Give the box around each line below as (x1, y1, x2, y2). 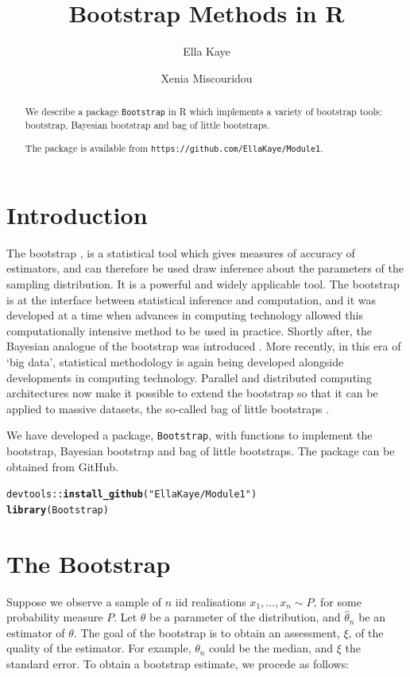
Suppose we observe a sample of (6, 593, 162, 609)
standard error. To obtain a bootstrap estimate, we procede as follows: (6, 656, 350, 672)
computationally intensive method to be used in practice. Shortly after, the (6, 322, 372, 338)
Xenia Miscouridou (161, 69, 253, 86)
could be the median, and (209, 640, 334, 656)
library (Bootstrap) (6, 504, 109, 516)
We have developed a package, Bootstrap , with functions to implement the (6, 427, 373, 443)
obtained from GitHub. (6, 458, 118, 474)
